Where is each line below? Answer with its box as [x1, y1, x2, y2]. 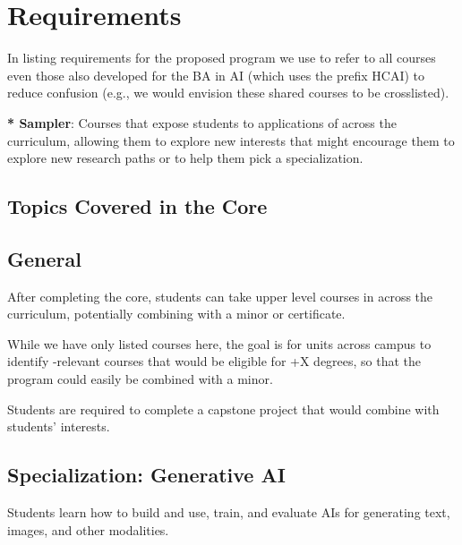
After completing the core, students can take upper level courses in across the [7, 286, 433, 305]
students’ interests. [7, 417, 110, 436]
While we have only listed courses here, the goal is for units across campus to [7, 334, 432, 353]
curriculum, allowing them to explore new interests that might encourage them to [7, 131, 455, 149]
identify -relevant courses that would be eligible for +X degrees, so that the [7, 352, 422, 370]
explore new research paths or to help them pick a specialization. [7, 149, 364, 167]
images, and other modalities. [7, 520, 169, 539]
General [7, 244, 81, 272]
